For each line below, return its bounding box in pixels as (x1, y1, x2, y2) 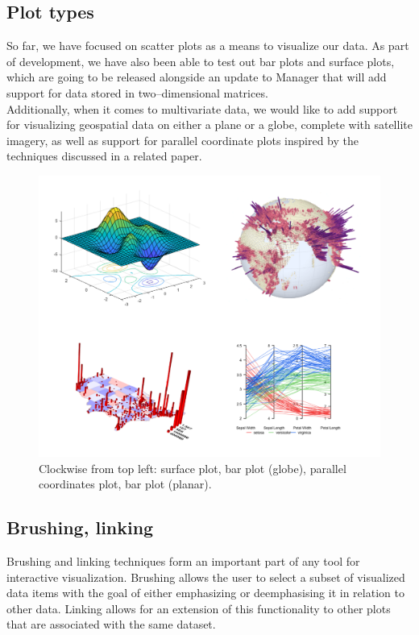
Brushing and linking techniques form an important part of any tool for (6, 552, 360, 569)
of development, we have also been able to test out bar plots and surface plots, (6, 52, 395, 69)
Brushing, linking (6, 515, 154, 540)
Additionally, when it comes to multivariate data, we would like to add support (6, 100, 398, 117)
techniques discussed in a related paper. (6, 147, 202, 164)
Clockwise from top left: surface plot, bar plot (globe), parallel (39, 459, 346, 476)
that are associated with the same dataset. (6, 616, 216, 633)
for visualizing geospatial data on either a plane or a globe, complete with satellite (6, 116, 413, 133)
